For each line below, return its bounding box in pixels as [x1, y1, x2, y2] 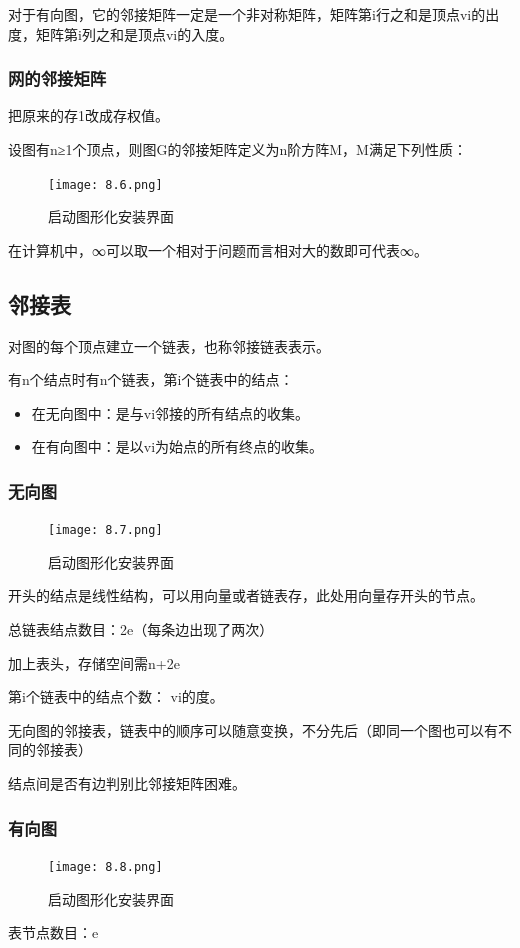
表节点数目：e [8, 922, 99, 943]
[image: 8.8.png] [48, 859, 163, 874]
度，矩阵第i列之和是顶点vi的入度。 [8, 23, 234, 44]
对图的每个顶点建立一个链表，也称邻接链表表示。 [8, 335, 330, 356]
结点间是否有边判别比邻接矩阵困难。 [8, 773, 246, 794]
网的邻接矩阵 [8, 66, 107, 91]
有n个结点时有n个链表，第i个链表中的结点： [8, 369, 294, 390]
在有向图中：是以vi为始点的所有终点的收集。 [31, 436, 324, 457]
